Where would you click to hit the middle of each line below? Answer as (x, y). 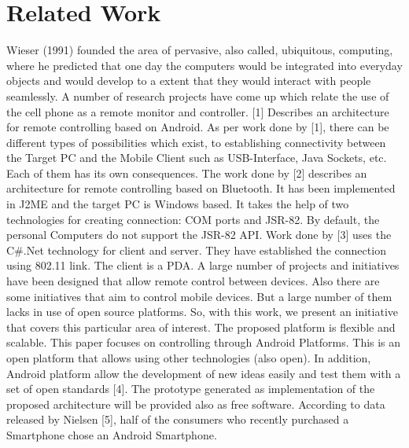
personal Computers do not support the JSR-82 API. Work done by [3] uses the (199, 235)
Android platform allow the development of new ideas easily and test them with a (204, 373)
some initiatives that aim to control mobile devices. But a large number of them (199, 296)
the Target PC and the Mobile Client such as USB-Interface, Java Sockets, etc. (197, 158)
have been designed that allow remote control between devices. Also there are (193, 281)
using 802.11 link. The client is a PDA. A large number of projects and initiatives (203, 265)
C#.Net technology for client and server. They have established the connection (196, 250)
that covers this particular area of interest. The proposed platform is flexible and (201, 327)
